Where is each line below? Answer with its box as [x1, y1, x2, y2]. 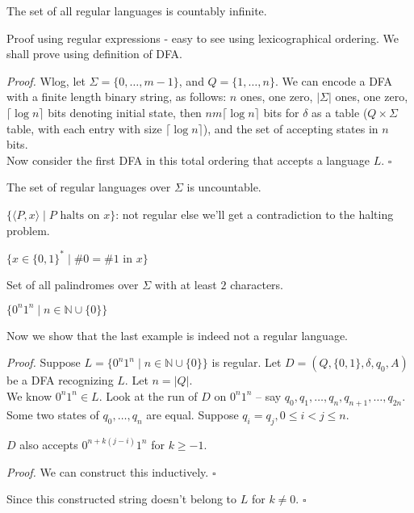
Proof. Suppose [6, 354, 81, 371]
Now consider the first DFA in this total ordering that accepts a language [6, 151, 370, 168]
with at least [154, 275, 217, 292]
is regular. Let [211, 354, 282, 371]
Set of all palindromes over [6, 275, 139, 292]
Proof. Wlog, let [6, 72, 86, 89]
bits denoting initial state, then [48, 103, 202, 120]
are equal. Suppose [146, 406, 239, 423]
